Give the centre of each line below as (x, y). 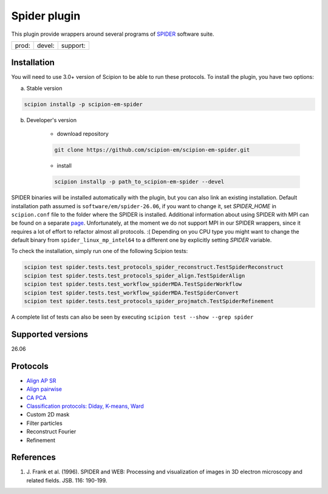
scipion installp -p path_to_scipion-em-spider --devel (139, 182)
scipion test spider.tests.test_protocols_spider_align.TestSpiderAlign (135, 276)
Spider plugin (46, 16)
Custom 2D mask (48, 414)
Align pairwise (44, 389)
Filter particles (45, 423)
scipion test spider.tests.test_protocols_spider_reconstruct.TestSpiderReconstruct (154, 267)
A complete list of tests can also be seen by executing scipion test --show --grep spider (132, 317)
